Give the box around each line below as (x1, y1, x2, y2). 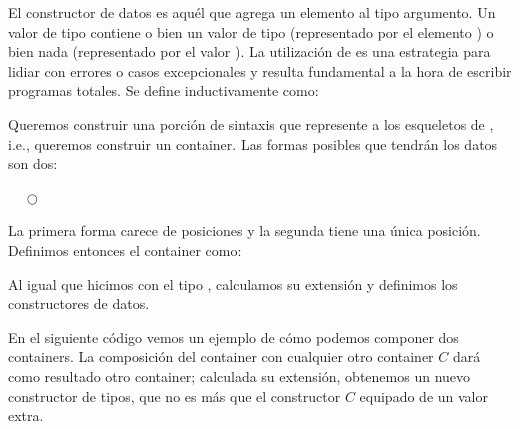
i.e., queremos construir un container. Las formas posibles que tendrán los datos (8, 133, 498, 154)
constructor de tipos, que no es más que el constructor (8, 385, 341, 406)
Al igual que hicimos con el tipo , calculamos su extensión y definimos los (8, 273, 458, 294)
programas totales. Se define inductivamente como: (8, 80, 319, 101)
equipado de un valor (359, 385, 488, 406)
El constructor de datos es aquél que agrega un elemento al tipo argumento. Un (8, 2, 496, 22)
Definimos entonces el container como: (8, 239, 242, 260)
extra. (8, 405, 44, 426)
